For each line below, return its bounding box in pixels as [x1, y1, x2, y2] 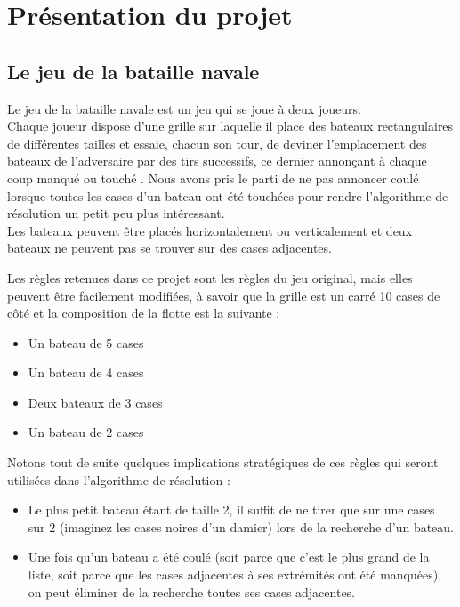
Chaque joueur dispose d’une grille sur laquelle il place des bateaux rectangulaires [7, 117, 454, 135]
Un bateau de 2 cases [28, 423, 144, 441]
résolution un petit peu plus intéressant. [7, 204, 225, 223]
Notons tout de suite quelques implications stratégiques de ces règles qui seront [7, 453, 439, 472]
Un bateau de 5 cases [28, 333, 144, 352]
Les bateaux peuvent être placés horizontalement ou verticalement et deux [7, 221, 413, 239]
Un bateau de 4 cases [28, 363, 144, 382]
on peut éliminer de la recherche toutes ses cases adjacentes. [28, 582, 356, 601]
